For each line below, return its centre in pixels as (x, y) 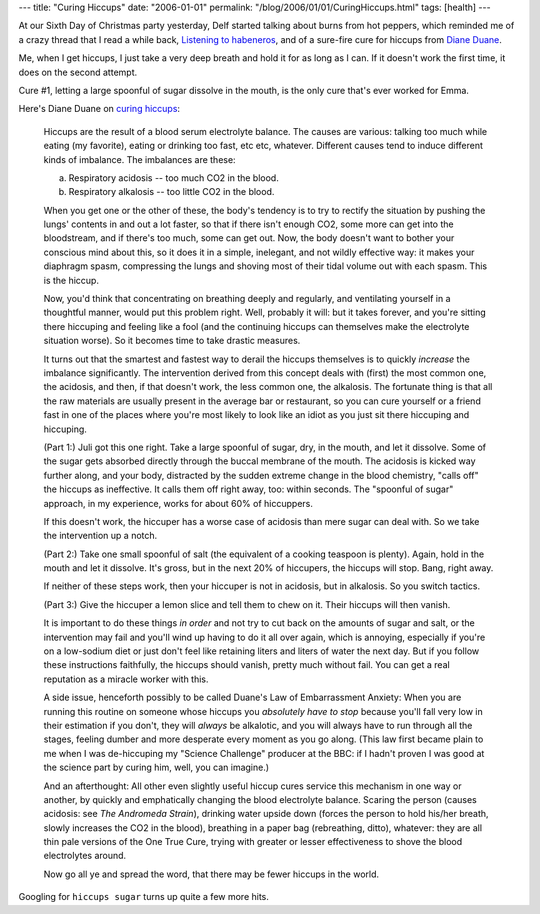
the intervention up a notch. (100, 536)
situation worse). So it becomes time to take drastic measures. (172, 341)
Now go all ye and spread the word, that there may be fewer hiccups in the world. (211, 874)
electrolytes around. (85, 856)
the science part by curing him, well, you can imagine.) (156, 767)
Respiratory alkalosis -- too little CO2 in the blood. (171, 192)
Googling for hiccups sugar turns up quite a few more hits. (144, 897)
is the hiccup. (71, 280)
